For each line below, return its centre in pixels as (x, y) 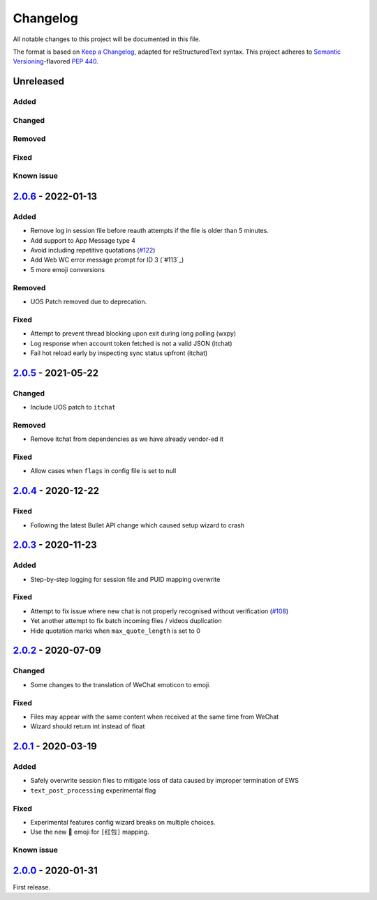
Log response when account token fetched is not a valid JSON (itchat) (132, 343)
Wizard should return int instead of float (88, 726)
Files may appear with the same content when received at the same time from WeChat (155, 717)
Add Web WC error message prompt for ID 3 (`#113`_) (107, 260)
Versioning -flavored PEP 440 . (56, 61)
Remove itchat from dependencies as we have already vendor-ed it (127, 439)
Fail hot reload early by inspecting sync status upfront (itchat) (119, 353)
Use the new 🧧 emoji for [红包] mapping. (90, 832)
